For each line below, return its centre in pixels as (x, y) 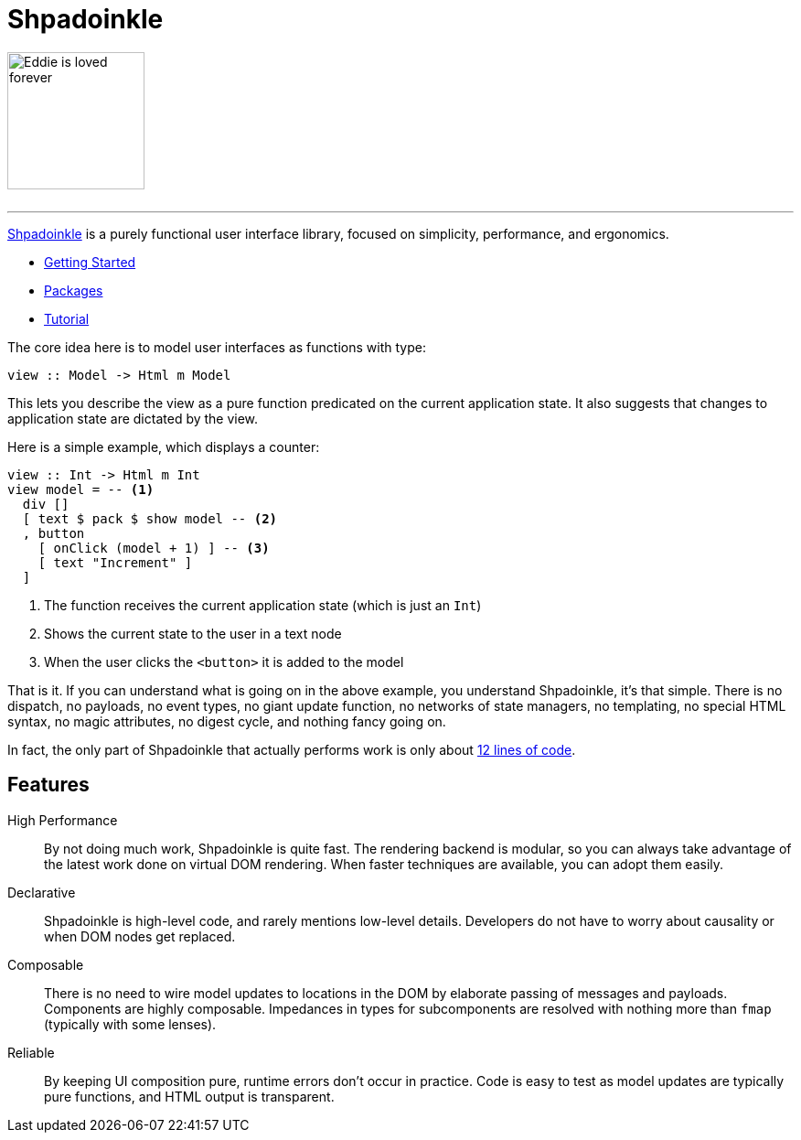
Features (48, 785)
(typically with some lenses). (130, 1024)
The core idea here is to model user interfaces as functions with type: (217, 347)
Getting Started (90, 262)
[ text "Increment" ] (115, 562)
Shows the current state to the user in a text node (193, 633)
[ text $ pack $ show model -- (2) (150, 518)
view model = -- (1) (81, 489)
